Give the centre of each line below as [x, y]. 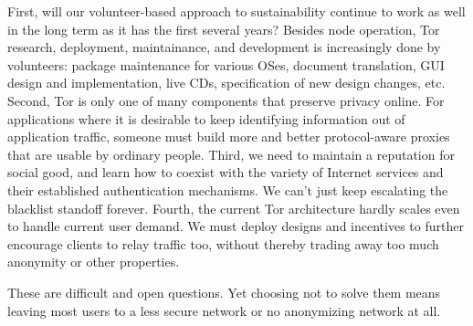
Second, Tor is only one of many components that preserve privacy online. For [226, 100]
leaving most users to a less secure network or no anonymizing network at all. [224, 310]
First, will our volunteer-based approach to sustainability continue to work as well [236, 11]
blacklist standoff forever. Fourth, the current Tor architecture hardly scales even [234, 208]
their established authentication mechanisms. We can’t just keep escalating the [228, 189]
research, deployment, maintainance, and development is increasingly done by [224, 47]
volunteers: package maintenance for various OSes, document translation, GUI [226, 64]
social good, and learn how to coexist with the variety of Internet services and [226, 172]
